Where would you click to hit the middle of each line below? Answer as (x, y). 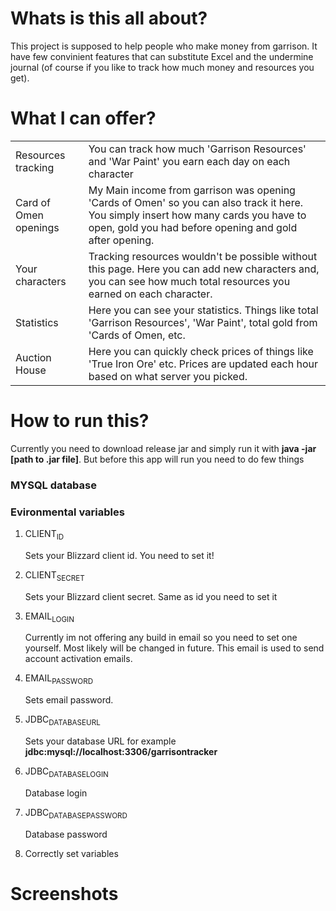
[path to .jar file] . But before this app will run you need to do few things (157, 459)
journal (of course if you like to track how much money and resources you (162, 67)
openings (37, 227)
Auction (33, 357)
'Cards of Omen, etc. (137, 335)
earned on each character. (150, 294)
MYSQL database (54, 485)
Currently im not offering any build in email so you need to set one (161, 638)
